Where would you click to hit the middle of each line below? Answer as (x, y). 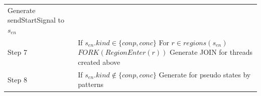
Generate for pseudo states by (205, 74)
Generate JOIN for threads (211, 52)
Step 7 (17, 52)
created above (99, 62)
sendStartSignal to (36, 20)
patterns (91, 84)
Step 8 (17, 79)
